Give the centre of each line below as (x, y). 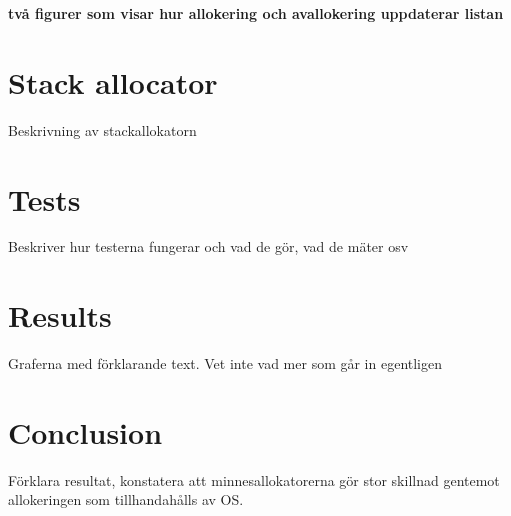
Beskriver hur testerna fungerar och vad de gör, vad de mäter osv (208, 246)
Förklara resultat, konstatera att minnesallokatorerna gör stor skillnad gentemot (254, 479)
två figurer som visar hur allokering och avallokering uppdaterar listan (256, 13)
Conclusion (85, 431)
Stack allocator (113, 81)
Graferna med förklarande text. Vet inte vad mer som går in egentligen (225, 363)
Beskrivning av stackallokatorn (102, 129)
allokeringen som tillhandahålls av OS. (126, 499)
